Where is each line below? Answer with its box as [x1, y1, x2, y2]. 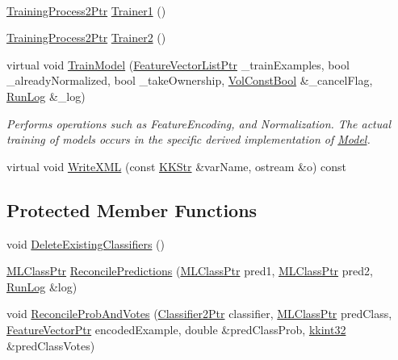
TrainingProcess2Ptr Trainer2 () [6, 29, 166, 46]
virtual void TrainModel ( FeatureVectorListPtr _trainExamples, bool [6, 56, 350, 73]
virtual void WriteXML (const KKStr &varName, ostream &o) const [6, 157, 347, 174]
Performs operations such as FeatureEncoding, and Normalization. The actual [6, 115, 391, 132]
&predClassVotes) [6, 337, 95, 354]
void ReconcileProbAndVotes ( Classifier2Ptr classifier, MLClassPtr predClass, [6, 305, 392, 322]
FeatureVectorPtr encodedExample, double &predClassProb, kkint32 [6, 320, 346, 337]
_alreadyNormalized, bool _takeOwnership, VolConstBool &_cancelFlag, [6, 72, 373, 89]
